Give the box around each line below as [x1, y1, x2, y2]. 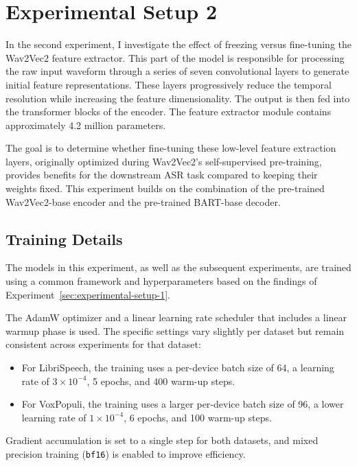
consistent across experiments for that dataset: [5, 337, 201, 351]
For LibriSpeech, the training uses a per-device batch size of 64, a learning [21, 360, 334, 375]
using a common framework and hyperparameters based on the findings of [5, 274, 317, 288]
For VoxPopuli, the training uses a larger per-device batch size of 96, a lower [21, 397, 344, 411]
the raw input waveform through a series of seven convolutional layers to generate [5, 64, 349, 78]
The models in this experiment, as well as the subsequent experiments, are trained [5, 260, 352, 275]
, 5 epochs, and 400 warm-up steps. [87, 373, 235, 388]
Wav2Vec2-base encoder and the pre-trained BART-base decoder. [5, 194, 281, 209]
